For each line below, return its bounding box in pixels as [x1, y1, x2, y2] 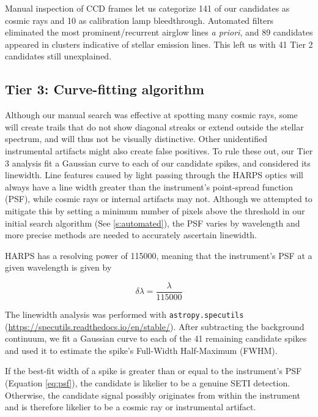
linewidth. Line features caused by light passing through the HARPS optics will [5, 168, 303, 181]
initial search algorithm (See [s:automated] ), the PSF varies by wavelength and [5, 216, 300, 229]
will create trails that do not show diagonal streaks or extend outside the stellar [5, 120, 304, 133]
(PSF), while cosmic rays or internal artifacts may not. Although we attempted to [5, 192, 312, 205]
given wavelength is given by [5, 261, 112, 274]
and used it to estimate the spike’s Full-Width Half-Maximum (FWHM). [5, 344, 278, 356]
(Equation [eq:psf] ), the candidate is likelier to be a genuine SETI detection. [5, 376, 290, 389]
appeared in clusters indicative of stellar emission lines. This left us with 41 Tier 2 [5, 37, 313, 50]
